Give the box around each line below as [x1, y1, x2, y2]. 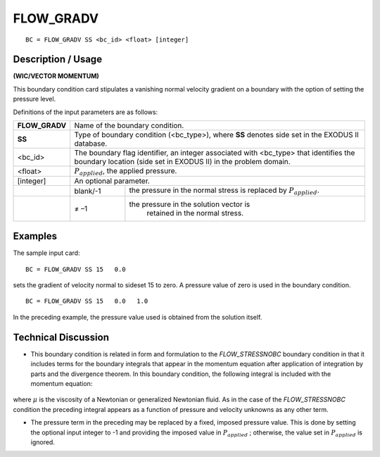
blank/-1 [74, 186, 101, 196]
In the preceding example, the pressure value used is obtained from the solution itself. [13, 313, 262, 321]
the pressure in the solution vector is [129, 199, 251, 209]
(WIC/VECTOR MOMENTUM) [13, 72, 100, 80]
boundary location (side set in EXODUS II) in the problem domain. [74, 157, 291, 167]
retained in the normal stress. [146, 208, 244, 218]
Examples [13, 230, 58, 242]
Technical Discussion [13, 331, 109, 343]
